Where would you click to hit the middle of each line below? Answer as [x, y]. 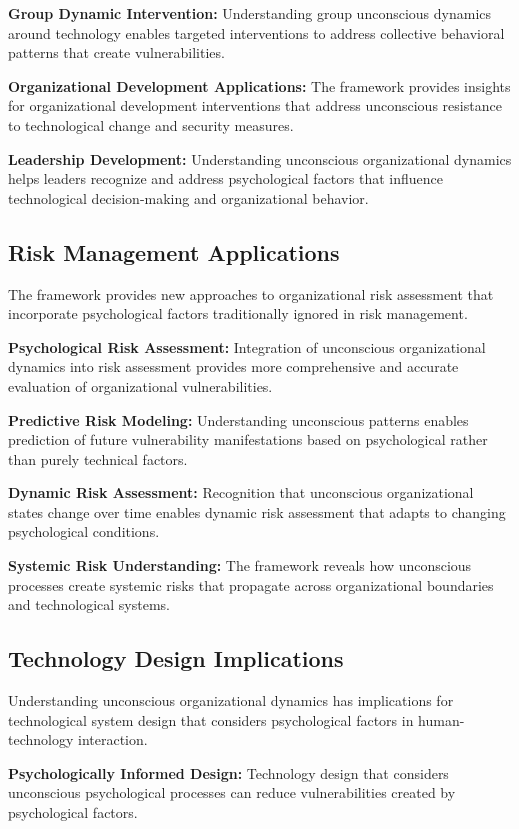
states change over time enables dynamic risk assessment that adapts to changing [257, 511]
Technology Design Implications [176, 658]
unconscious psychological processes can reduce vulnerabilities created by [232, 792]
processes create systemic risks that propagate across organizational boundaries [251, 584]
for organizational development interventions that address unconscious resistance [255, 105]
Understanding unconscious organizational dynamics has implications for [231, 700]
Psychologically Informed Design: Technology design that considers [228, 772]
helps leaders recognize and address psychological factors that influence [225, 178]
